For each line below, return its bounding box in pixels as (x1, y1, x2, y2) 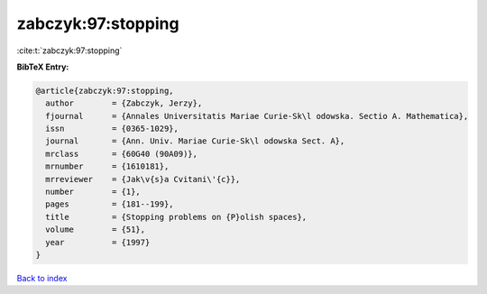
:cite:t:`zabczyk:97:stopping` (16, 45, 123, 56)
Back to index (16, 272, 68, 283)
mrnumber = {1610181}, (45, 161, 170, 171)
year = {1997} (45, 237, 151, 247)
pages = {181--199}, (45, 199, 175, 209)
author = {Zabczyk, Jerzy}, (45, 98, 203, 108)
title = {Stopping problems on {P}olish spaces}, (45, 212, 308, 222)
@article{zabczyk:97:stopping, (35, 86, 175, 96)
